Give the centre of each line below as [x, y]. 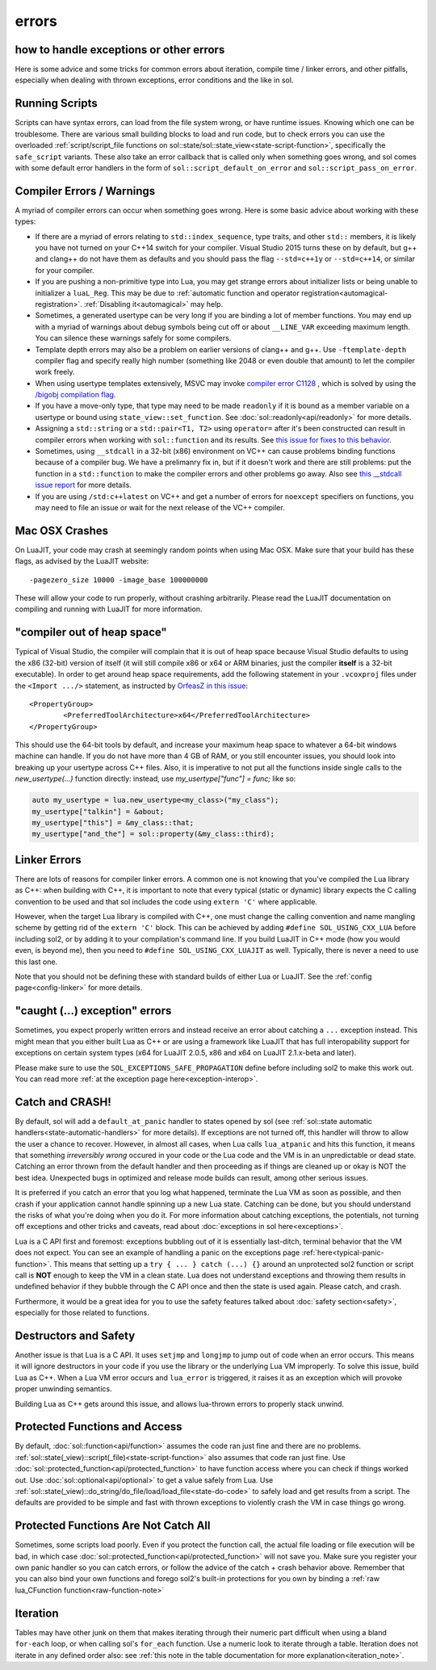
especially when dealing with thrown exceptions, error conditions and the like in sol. [154, 80]
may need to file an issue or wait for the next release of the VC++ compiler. [160, 507]
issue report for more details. [84, 485]
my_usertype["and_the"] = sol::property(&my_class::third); [153, 834]
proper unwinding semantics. [63, 1389]
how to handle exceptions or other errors [120, 50]
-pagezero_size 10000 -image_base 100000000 [119, 580]
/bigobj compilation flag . [75, 395]
